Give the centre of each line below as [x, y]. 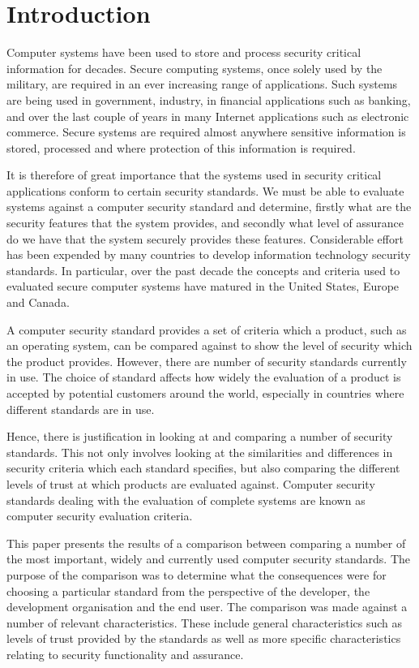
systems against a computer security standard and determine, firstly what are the [209, 207]
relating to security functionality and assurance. [125, 654]
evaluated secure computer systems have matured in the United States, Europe [203, 286]
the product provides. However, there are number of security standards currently [207, 361]
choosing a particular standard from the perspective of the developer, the [188, 590]
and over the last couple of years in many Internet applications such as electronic [208, 116]
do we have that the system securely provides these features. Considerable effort [205, 238]
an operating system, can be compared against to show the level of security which [209, 345]
